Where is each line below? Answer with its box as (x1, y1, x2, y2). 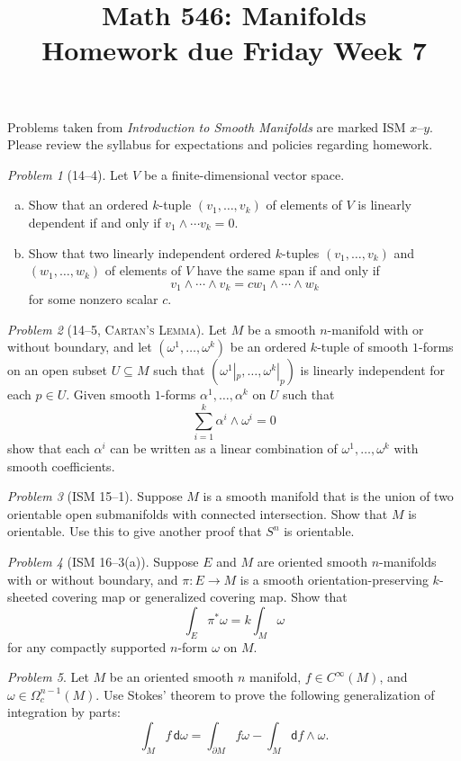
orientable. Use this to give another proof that (7, 522, 262, 541)
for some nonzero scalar (28, 290, 158, 309)
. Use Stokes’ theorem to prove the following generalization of (95, 685, 435, 703)
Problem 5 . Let (7, 667, 89, 686)
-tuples (282, 243, 320, 262)
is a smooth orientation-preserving (240, 569, 429, 588)
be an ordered (230, 337, 307, 356)
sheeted (7, 587, 49, 606)
